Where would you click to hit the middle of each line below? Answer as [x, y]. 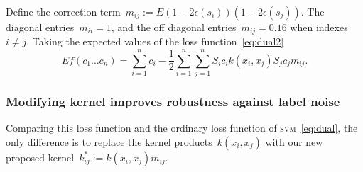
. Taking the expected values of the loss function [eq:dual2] [155, 41]
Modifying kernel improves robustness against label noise [173, 102]
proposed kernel [40, 157]
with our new [294, 141]
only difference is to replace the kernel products [109, 141]
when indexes [319, 27]
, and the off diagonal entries [174, 27]
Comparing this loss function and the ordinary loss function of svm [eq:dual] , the [182, 128]
